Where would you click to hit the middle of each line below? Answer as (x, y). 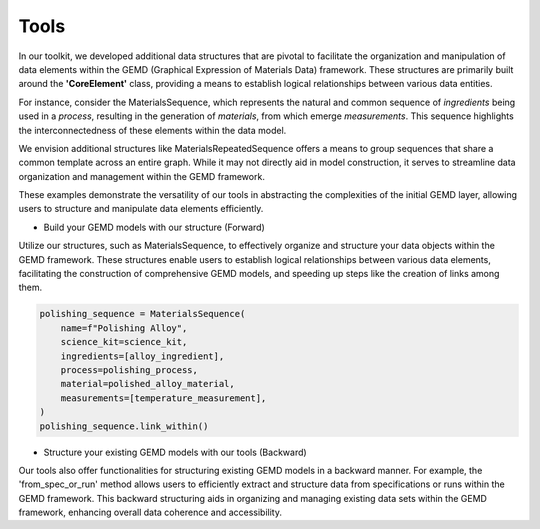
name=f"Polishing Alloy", (124, 328)
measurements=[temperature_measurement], (163, 398)
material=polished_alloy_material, (147, 384)
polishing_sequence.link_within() (124, 426)
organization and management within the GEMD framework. (141, 176)
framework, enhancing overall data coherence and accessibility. (150, 512)
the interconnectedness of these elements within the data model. (152, 130)
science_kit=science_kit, (124, 342)
